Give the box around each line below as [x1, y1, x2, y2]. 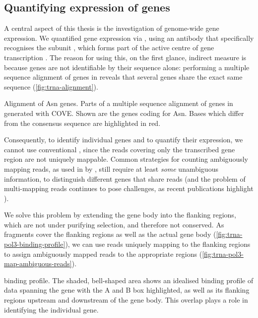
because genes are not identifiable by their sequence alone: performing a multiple [4, 62, 250, 72]
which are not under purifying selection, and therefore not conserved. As [4, 219, 224, 229]
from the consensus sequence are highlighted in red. [4, 117, 161, 128]
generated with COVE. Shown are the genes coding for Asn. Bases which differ [4, 107, 244, 118]
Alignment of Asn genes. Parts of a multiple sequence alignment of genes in [4, 98, 233, 108]
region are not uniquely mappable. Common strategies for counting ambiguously [4, 154, 248, 164]
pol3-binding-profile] [4, 239, 65, 249]
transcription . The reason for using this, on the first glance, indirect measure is [4, 52, 247, 62]
